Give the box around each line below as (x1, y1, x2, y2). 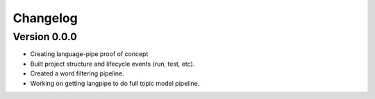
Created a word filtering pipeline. (30, 69, 124, 78)
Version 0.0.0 (12, 30, 78, 43)
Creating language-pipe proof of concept (30, 50, 149, 58)
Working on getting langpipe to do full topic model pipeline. (30, 79, 200, 87)
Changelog (12, 10, 78, 26)
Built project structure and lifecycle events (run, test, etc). (30, 60, 195, 68)
